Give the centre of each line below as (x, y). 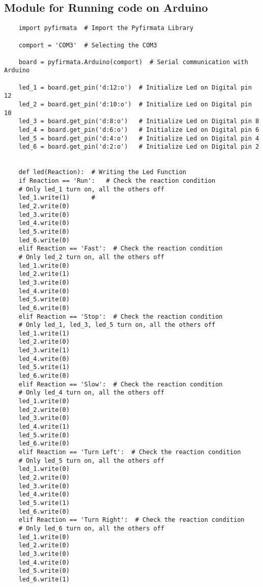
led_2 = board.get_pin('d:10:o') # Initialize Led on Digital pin (135, 105)
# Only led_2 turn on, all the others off (91, 257)
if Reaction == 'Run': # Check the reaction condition (117, 181)
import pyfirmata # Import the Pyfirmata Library (106, 28)
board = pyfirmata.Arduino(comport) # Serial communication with (133, 62)
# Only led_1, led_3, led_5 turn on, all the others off (117, 325)
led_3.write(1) (44, 351)
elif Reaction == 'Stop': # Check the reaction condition (121, 316)
